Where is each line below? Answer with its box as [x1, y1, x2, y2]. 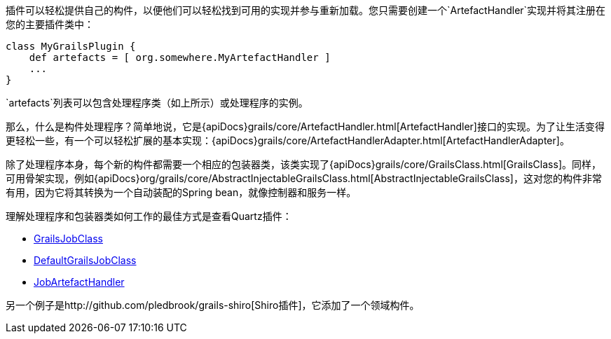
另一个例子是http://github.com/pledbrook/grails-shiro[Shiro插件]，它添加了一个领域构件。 [6, 299, 420, 311]
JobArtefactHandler [34, 276, 125, 288]
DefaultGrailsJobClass [34, 254, 137, 266]
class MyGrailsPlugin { [6, 41, 136, 52]
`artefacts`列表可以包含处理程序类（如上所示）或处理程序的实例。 [6, 97, 308, 109]
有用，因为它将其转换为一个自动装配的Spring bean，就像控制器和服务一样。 [6, 186, 357, 198]
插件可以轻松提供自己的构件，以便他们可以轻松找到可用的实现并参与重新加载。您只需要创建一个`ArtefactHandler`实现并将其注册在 [6, 4, 606, 16]
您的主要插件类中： [6, 18, 94, 30]
